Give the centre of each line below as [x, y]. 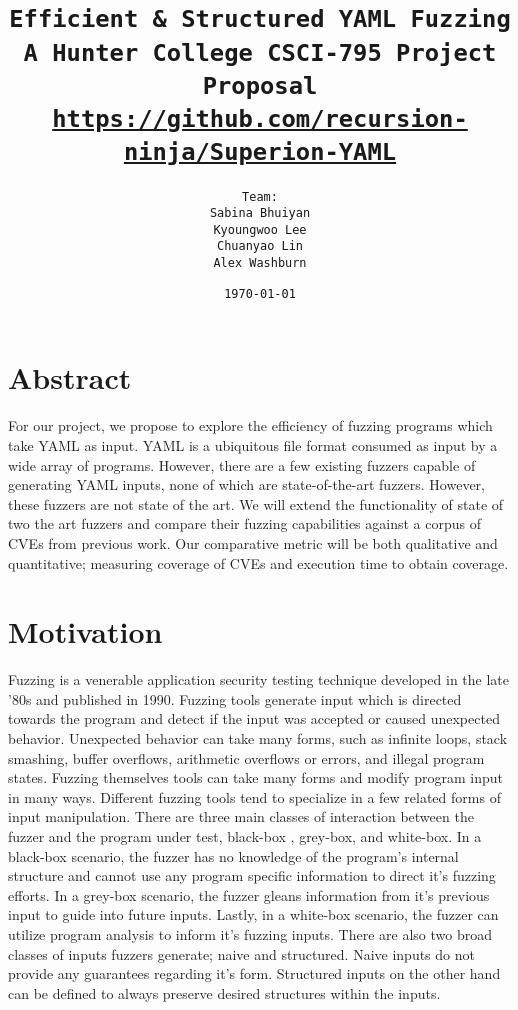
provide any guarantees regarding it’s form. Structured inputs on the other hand [254, 973]
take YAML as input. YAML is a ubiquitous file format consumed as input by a [253, 444]
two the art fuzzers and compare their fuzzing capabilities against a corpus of [244, 523]
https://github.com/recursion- [260, 119]
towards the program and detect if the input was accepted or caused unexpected [254, 718]
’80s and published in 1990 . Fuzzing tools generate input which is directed [235, 698]
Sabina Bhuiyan [260, 213]
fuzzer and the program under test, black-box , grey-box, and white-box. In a [245, 836]
